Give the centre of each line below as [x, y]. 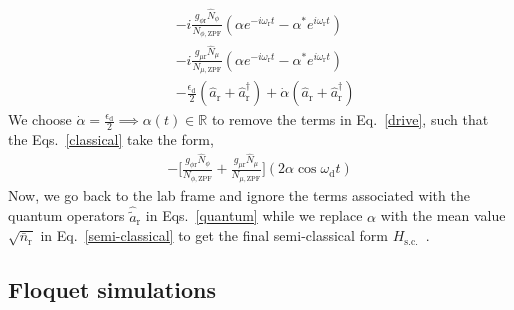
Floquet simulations [112, 289]
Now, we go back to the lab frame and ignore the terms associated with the [239, 194]
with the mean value [443, 215]
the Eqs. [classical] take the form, [111, 139]
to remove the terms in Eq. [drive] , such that [350, 119]
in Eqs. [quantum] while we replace [254, 215]
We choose [40, 119]
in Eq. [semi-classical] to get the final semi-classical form [214, 235]
